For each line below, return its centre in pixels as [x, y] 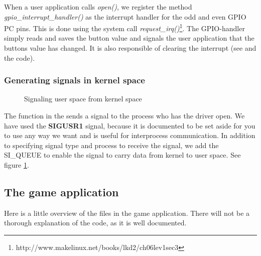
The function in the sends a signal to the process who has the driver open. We [124, 116]
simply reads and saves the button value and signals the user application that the [129, 38]
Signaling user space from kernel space [83, 99]
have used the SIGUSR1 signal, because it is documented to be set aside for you [130, 125]
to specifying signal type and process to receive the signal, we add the [111, 145]
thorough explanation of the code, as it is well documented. [95, 223]
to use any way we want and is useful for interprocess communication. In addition [130, 135]
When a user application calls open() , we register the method [98, 7]
